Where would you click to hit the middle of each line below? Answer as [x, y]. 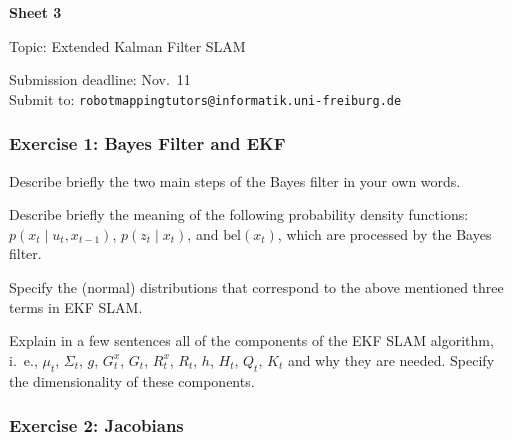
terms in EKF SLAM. [76, 306]
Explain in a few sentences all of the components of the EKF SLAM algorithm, [251, 340]
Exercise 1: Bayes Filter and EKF [147, 143]
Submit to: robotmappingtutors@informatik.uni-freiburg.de [205, 98]
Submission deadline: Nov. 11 [100, 79]
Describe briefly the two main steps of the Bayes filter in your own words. [235, 180]
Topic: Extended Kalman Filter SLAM [127, 45]
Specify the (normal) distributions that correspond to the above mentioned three [256, 287]
